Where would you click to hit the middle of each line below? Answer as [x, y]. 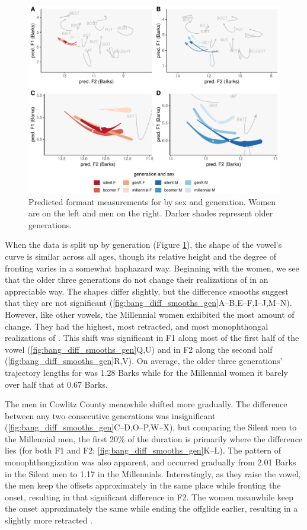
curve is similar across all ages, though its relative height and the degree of [140, 256]
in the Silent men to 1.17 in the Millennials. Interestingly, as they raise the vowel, [153, 473]
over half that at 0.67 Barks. [56, 384]
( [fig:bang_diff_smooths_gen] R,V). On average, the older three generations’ [144, 361]
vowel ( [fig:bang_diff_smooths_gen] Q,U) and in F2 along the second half [139, 349]
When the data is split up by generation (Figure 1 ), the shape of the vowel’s [143, 245]
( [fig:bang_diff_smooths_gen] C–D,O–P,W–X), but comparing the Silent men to [151, 427]
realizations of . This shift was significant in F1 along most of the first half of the [152, 338]
